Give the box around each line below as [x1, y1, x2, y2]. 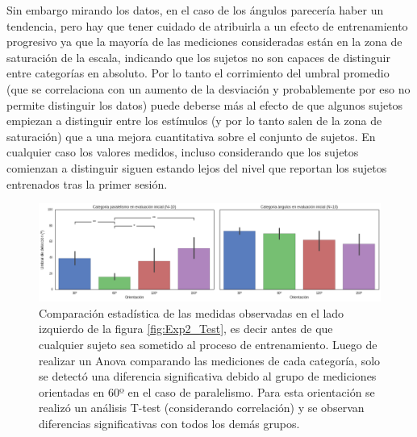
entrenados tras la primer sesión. [6, 175, 168, 192]
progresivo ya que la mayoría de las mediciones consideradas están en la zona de [6, 33, 402, 50]
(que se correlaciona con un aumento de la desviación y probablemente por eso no [6, 80, 411, 97]
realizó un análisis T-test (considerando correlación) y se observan [39, 399, 365, 416]
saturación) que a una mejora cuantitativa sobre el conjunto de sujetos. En [6, 127, 376, 144]
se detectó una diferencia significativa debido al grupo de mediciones [39, 368, 377, 385]
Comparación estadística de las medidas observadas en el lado [39, 304, 344, 321]
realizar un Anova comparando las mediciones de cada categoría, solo [39, 352, 381, 368]
